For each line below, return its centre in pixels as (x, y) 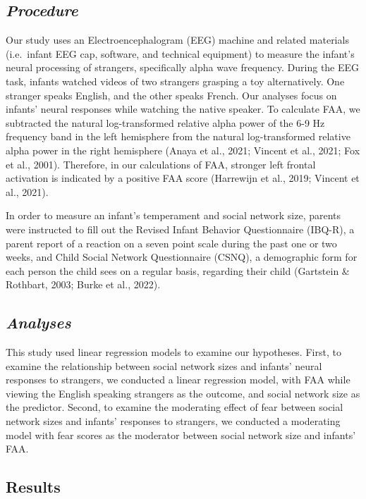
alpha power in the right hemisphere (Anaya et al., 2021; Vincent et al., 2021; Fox (183, 150)
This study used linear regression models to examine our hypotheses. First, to (173, 352)
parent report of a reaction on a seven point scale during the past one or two (171, 243)
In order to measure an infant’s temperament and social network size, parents (173, 215)
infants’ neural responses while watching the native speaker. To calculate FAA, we (183, 109)
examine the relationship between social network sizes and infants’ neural (164, 365)
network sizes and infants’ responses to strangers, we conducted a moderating (173, 421)
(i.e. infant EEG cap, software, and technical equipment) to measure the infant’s (180, 53)
